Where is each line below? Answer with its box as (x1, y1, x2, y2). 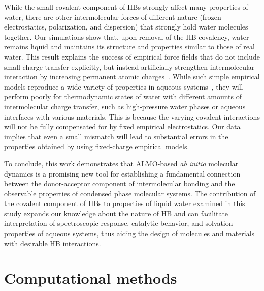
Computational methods (4, 268, 177, 288)
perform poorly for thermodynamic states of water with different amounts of (4, 91, 242, 102)
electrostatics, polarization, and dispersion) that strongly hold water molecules (4, 21, 248, 32)
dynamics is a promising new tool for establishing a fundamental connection (4, 168, 241, 179)
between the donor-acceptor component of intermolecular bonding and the (4, 178, 235, 189)
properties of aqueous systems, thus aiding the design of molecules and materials (4, 228, 255, 239)
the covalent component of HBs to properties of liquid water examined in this (4, 198, 245, 209)
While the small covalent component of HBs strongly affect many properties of (4, 2, 248, 12)
